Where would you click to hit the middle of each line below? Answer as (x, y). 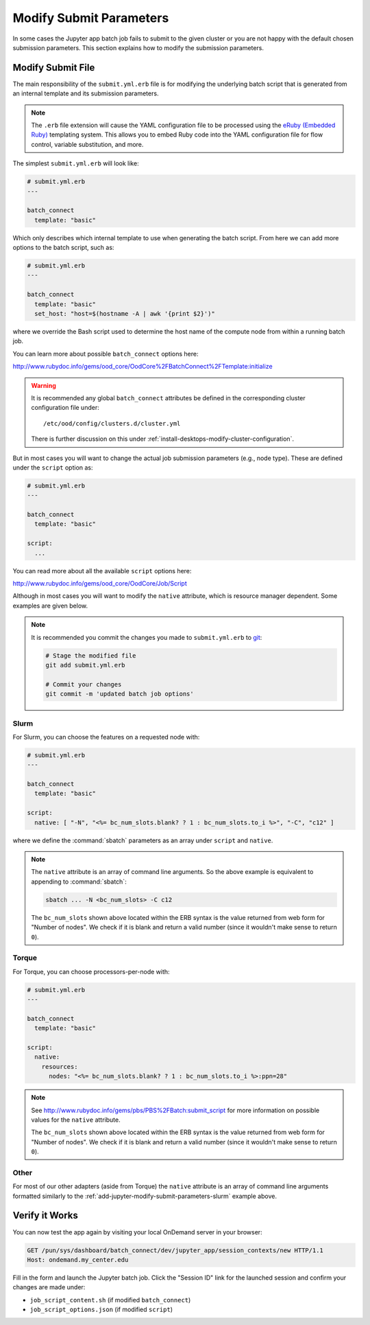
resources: (60, 1067)
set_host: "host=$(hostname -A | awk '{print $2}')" (125, 314)
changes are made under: (49, 1287)
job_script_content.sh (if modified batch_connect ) (110, 1300)
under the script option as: (53, 468)
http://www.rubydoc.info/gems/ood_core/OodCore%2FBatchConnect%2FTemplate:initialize (143, 367)
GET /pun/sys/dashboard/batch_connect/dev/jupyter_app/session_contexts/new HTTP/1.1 (175, 1250)
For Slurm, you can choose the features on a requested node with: (106, 737)
